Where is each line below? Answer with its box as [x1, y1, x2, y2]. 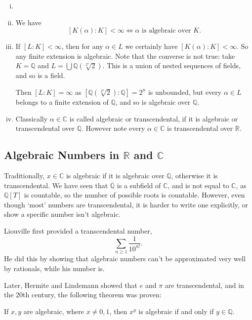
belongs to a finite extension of [15, 96, 109, 107]
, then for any [61, 41, 103, 51]
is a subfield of [117, 180, 161, 190]
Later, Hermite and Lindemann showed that [4, 280, 138, 290]
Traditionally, [4, 170, 45, 180]
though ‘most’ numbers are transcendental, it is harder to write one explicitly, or [4, 199, 249, 209]
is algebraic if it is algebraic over [66, 170, 165, 180]
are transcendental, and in [165, 280, 244, 290]
